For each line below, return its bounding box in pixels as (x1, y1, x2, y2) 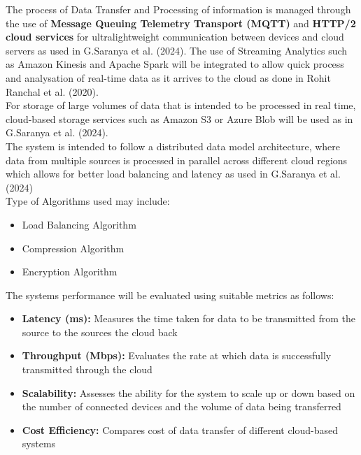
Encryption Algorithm (22, 264, 118, 279)
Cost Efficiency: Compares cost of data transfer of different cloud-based (22, 422, 339, 437)
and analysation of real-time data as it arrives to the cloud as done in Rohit (6, 70, 331, 85)
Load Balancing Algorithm (22, 217, 136, 231)
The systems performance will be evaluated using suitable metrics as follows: (6, 287, 334, 302)
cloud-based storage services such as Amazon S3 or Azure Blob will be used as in (6, 111, 353, 126)
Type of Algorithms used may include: (6, 194, 170, 208)
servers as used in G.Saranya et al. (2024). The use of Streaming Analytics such (6, 43, 348, 57)
